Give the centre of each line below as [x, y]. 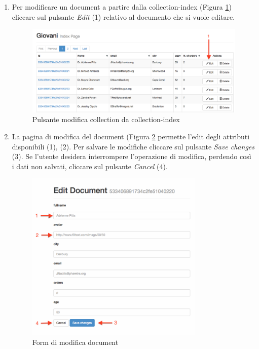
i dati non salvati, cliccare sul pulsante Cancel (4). [90, 166]
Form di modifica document [75, 342]
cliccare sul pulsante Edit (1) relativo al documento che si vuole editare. [123, 16]
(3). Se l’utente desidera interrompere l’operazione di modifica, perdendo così [132, 156]
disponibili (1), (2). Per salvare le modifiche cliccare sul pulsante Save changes [133, 146]
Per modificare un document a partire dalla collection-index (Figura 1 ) [122, 7]
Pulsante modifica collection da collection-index [106, 119]
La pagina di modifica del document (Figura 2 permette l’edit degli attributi [131, 136]
